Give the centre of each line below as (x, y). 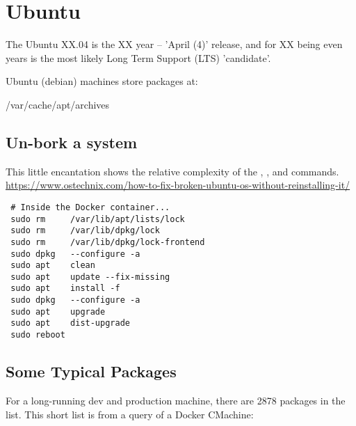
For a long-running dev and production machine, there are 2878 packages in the (176, 400)
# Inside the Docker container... (90, 207)
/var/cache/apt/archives (58, 104)
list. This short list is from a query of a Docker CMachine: (130, 414)
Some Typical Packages (91, 371)
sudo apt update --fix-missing (90, 277)
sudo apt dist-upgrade (70, 323)
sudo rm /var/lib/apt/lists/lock (98, 219)
